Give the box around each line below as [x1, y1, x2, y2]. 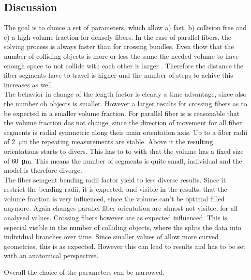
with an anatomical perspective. [4, 250, 99, 261]
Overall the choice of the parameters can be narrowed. [4, 267, 164, 277]
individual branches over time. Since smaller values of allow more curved [4, 231, 219, 242]
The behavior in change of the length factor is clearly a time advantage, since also [4, 89, 247, 99]
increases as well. [4, 79, 54, 89]
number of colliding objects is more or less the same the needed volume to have [4, 50, 239, 61]
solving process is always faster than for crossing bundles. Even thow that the [4, 41, 234, 51]
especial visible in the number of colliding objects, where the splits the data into [4, 222, 241, 232]
